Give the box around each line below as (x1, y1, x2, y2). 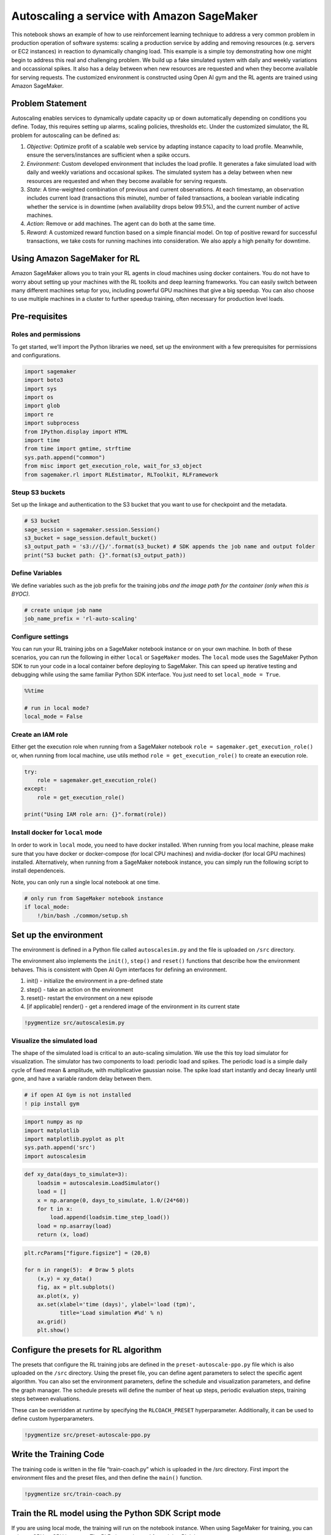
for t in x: (37, 1205, 74, 1212)
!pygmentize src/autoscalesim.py (24, 1019, 125, 1027)
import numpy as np (24, 1118, 83, 1125)
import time (24, 437, 61, 443)
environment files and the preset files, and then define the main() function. (11, 1474, 203, 1481)
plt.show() (37, 1327, 70, 1334)
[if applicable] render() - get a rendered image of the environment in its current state (26, 1003, 240, 1010)
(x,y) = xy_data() (37, 1275, 93, 1282)
